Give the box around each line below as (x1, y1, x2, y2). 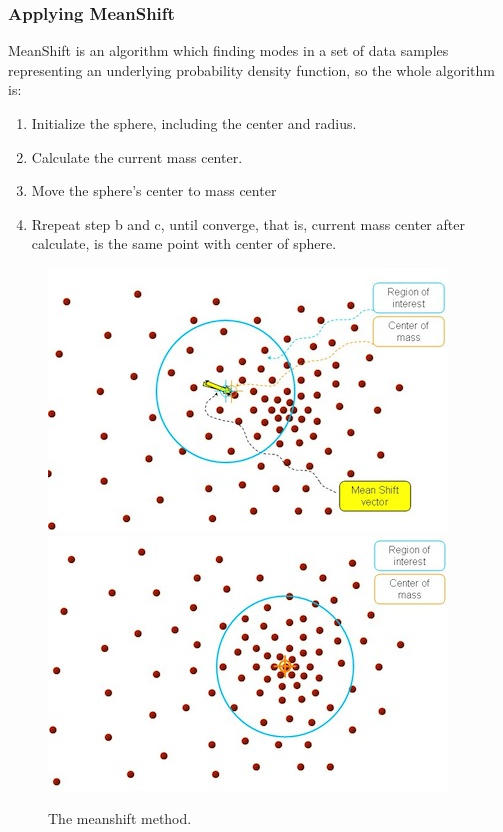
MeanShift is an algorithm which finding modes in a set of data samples (8, 40, 449, 61)
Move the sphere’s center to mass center (31, 180, 277, 201)
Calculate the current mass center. (31, 146, 243, 167)
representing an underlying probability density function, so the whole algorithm (8, 59, 496, 80)
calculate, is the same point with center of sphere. (31, 233, 337, 254)
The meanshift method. (48, 808, 192, 829)
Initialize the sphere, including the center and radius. (31, 113, 357, 133)
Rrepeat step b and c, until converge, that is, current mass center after (31, 213, 465, 234)
